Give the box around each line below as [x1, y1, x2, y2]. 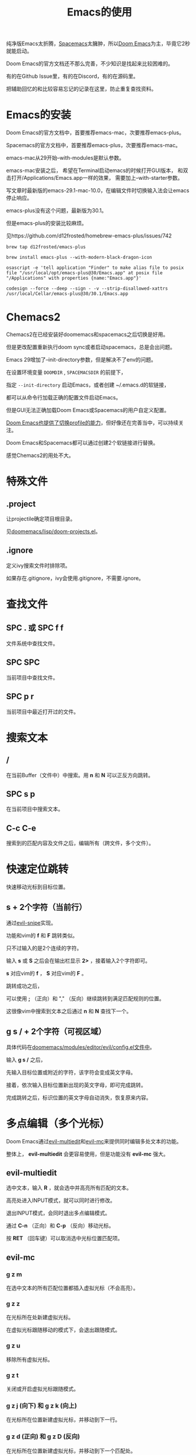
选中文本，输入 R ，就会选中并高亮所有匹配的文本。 [6, 1184, 132, 1191]
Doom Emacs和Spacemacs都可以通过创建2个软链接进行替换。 [6, 439, 159, 446]
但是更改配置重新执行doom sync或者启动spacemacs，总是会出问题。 [6, 344, 176, 351]
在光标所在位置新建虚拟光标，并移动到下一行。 [6, 1416, 120, 1424]
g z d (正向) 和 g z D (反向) [6, 1432, 80, 1441]
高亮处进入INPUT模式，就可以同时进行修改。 [6, 1197, 115, 1204]
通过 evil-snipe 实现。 [6, 919, 56, 926]
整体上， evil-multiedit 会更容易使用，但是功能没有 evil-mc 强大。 [6, 1150, 169, 1158]
